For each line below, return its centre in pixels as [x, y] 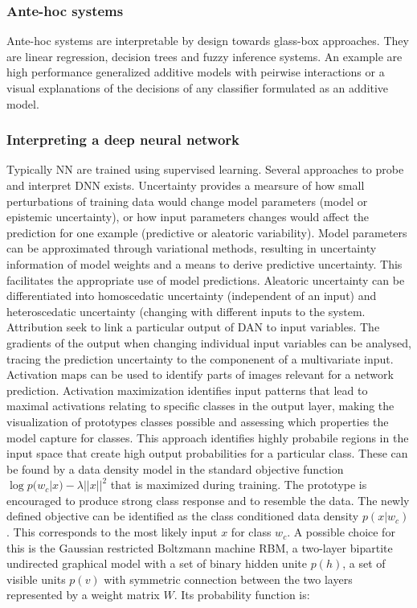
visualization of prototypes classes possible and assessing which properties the [198, 421]
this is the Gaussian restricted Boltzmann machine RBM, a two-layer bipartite [200, 547]
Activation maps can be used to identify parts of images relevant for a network [200, 374]
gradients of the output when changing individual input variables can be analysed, [209, 342]
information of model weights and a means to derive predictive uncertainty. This [204, 263]
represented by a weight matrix [83, 595]
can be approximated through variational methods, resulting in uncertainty [192, 248]
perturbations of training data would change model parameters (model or [187, 201]
